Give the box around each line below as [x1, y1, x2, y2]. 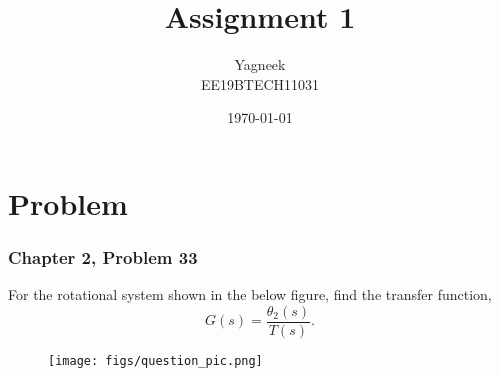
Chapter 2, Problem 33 [8, 245, 198, 270]
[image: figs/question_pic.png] [48, 353, 263, 368]
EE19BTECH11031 [200, 73, 320, 94]
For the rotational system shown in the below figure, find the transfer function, [8, 284, 492, 305]
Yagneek [234, 54, 286, 75]
